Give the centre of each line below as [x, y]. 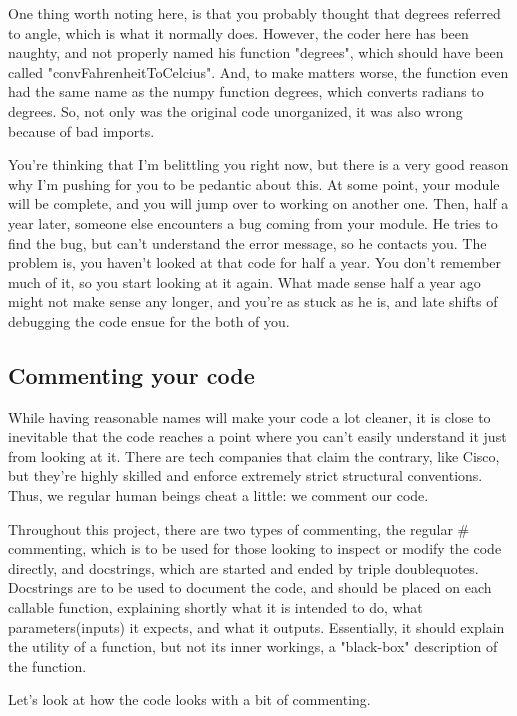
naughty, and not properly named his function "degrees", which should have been [256, 52]
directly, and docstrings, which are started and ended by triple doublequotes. [243, 567]
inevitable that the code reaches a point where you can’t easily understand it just [257, 436]
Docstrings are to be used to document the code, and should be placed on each [250, 587]
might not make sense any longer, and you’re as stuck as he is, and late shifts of [253, 301]
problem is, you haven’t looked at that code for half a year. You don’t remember [255, 262]
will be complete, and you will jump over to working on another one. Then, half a [258, 203]
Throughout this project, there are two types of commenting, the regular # [239, 528]
